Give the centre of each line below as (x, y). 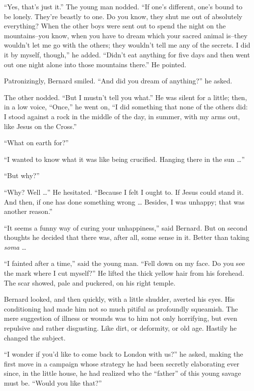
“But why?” (22, 175)
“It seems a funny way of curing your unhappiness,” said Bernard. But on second (126, 227)
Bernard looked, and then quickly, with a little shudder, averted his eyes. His (119, 299)
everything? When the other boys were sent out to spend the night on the (115, 26)
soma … (15, 247)
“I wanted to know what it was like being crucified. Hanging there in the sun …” (125, 159)
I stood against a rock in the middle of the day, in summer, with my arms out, (122, 116)
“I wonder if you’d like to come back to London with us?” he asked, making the (124, 354)
